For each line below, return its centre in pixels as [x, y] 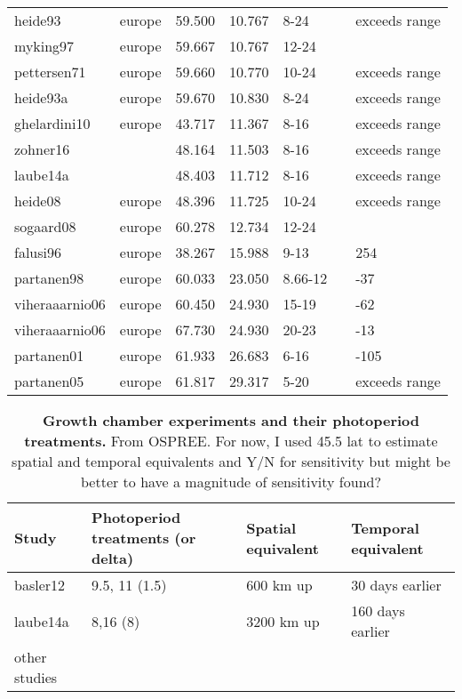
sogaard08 [45, 226]
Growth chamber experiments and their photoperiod [231, 420]
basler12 [40, 585]
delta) [113, 558]
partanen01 [49, 355]
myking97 [44, 46]
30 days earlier [396, 585]
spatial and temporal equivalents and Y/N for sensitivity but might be [231, 461]
